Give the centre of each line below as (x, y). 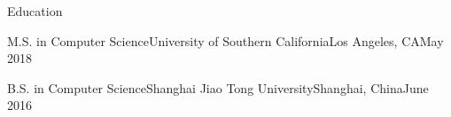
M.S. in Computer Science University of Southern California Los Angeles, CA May (225, 40)
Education (35, 11)
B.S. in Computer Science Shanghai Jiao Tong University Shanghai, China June (218, 87)
